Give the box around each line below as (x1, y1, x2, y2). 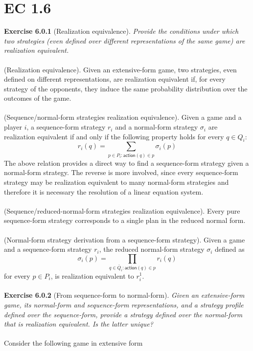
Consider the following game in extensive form (4, 338, 143, 348)
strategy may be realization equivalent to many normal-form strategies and (4, 176, 229, 187)
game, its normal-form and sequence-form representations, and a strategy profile (4, 299, 244, 309)
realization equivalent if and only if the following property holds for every (4, 131, 224, 141)
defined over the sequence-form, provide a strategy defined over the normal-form (4, 309, 243, 319)
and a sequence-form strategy (4, 244, 92, 254)
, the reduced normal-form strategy (99, 244, 205, 254)
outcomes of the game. (4, 93, 71, 103)
